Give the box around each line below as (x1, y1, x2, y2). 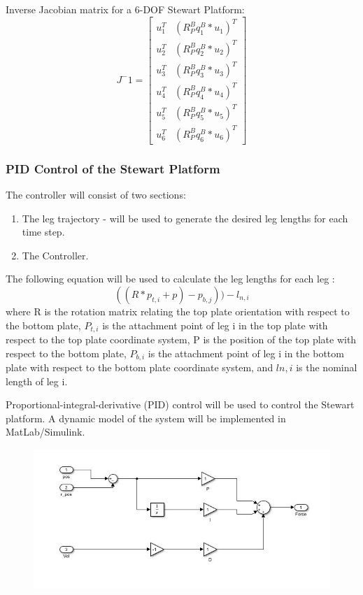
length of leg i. (6, 373, 68, 388)
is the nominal (296, 360, 357, 375)
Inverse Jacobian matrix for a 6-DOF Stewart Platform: (6, 2, 245, 16)
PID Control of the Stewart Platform (6, 159, 220, 177)
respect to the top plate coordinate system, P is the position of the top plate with (6, 332, 357, 347)
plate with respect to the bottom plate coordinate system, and (6, 360, 273, 375)
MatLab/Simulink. (6, 424, 85, 439)
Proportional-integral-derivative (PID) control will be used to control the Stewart (6, 397, 355, 412)
